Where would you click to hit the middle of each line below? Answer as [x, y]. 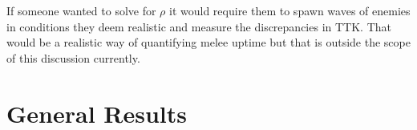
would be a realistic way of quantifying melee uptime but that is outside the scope [208, 42]
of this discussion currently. [73, 57]
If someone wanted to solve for [81, 10]
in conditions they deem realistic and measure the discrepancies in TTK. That [199, 26]
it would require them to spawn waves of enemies [290, 10]
